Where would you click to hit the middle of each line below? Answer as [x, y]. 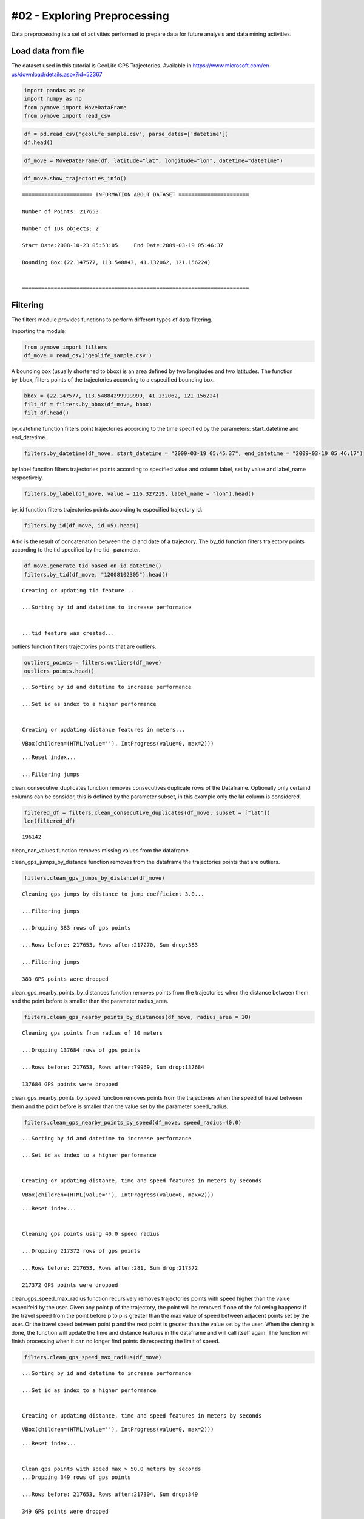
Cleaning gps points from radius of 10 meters [93, 1033]
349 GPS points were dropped [65, 1511]
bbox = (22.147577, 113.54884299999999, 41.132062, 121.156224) [122, 396]
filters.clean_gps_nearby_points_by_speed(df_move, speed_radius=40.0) [133, 1122]
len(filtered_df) [50, 821]
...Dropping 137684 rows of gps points [81, 1050]
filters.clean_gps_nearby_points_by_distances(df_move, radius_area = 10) [138, 1017]
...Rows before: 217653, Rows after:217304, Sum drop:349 [110, 1494]
